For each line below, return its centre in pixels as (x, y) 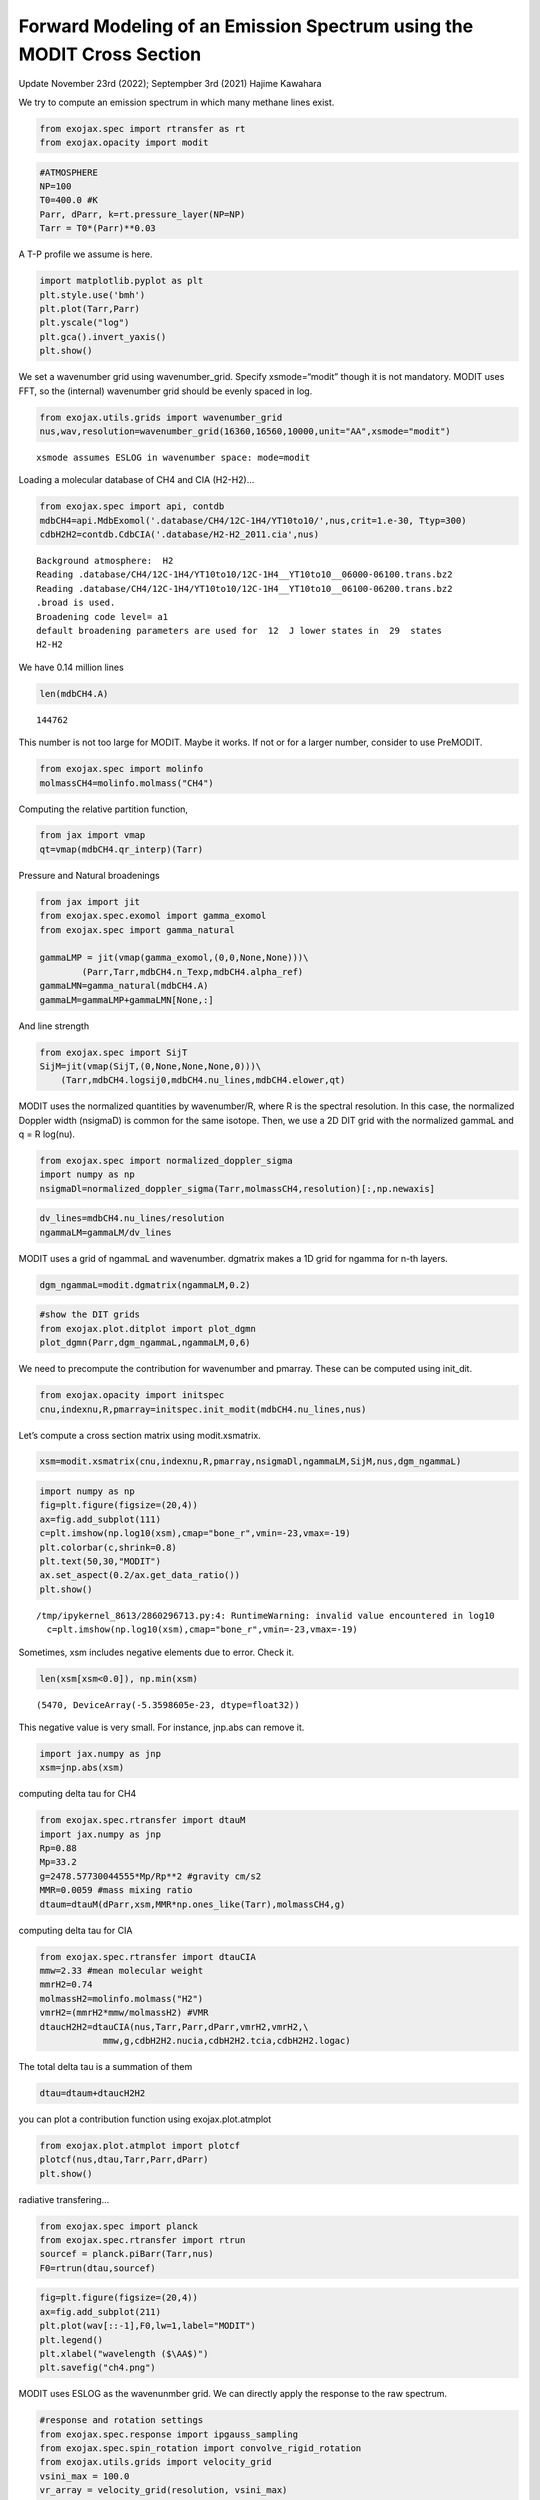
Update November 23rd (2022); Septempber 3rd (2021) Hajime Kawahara (170, 84)
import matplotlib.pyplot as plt (121, 281)
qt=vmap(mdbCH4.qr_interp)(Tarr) (121, 849)
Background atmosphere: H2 (105, 561)
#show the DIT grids (89, 1314)
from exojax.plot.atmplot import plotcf (139, 2145)
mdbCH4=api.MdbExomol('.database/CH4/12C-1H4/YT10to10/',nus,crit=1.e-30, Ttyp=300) (253, 520)
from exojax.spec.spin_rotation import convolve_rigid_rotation (200, 2448)
